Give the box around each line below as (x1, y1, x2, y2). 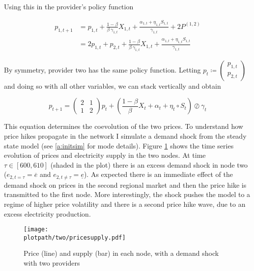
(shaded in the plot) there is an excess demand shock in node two (50, 159, 248, 170)
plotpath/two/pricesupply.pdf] (24, 234, 126, 241)
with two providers (24, 258, 80, 268)
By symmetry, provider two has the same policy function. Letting (4, 64, 201, 74)
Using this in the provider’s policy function (4, 1, 134, 11)
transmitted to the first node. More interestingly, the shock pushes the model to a (4, 189, 251, 199)
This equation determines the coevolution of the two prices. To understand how (4, 121, 243, 131)
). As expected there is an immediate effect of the (84, 169, 233, 179)
